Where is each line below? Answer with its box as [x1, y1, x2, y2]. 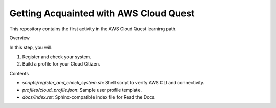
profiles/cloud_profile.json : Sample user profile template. [22, 87, 142, 93]
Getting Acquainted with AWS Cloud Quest [9, 8, 195, 19]
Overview [9, 35, 30, 41]
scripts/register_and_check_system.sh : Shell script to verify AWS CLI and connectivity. [22, 79, 204, 85]
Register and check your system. [22, 54, 91, 60]
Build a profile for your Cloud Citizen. [22, 61, 100, 67]
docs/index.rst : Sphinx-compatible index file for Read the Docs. [22, 94, 156, 100]
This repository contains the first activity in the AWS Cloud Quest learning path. [9, 26, 177, 32]
